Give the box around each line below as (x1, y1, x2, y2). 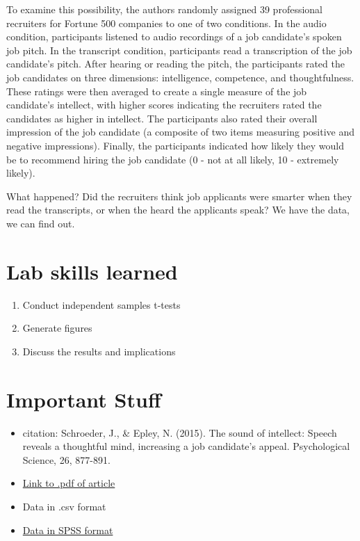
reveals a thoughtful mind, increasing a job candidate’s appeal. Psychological (22, 439, 350, 453)
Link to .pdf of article (22, 476, 115, 490)
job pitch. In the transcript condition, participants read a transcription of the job (6, 42, 352, 57)
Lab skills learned (6, 257, 178, 285)
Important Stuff (6, 385, 161, 413)
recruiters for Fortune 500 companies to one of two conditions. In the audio (6, 15, 327, 30)
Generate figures (22, 321, 92, 335)
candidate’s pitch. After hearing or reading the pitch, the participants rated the (6, 56, 345, 71)
